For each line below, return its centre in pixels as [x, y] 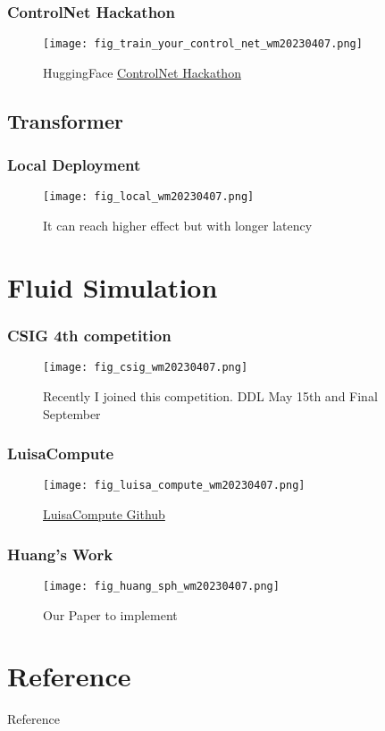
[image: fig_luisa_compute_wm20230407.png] [174, 486]
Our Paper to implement [110, 614]
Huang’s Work [60, 554]
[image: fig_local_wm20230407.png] [149, 197]
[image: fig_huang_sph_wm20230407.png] [161, 586]
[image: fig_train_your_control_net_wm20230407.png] [203, 44]
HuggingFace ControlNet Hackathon [142, 72]
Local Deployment [74, 165]
